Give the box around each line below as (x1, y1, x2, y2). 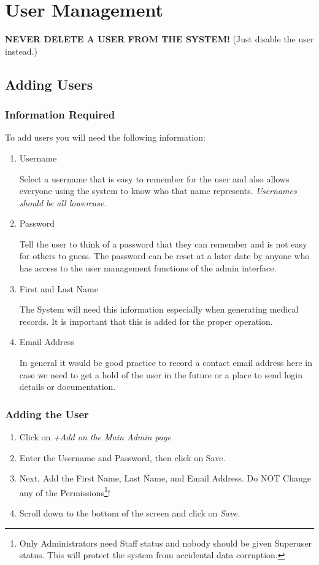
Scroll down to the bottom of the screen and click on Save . (19, 507, 240, 520)
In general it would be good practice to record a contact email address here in (19, 356, 312, 369)
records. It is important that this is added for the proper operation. (19, 314, 273, 327)
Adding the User (5, 406, 89, 421)
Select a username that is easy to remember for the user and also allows (19, 172, 290, 185)
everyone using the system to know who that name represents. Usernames (19, 184, 297, 197)
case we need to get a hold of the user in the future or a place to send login (19, 368, 302, 381)
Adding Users (5, 74, 93, 93)
